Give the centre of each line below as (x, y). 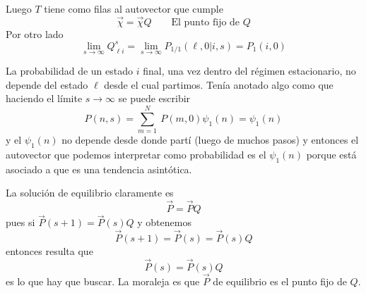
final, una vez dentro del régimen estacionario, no (249, 71)
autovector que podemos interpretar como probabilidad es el (136, 154)
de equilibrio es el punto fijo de (280, 281)
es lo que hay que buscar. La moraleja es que (103, 281)
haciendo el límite (44, 98)
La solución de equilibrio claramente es (90, 193)
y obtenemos (164, 222)
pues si (20, 222)
